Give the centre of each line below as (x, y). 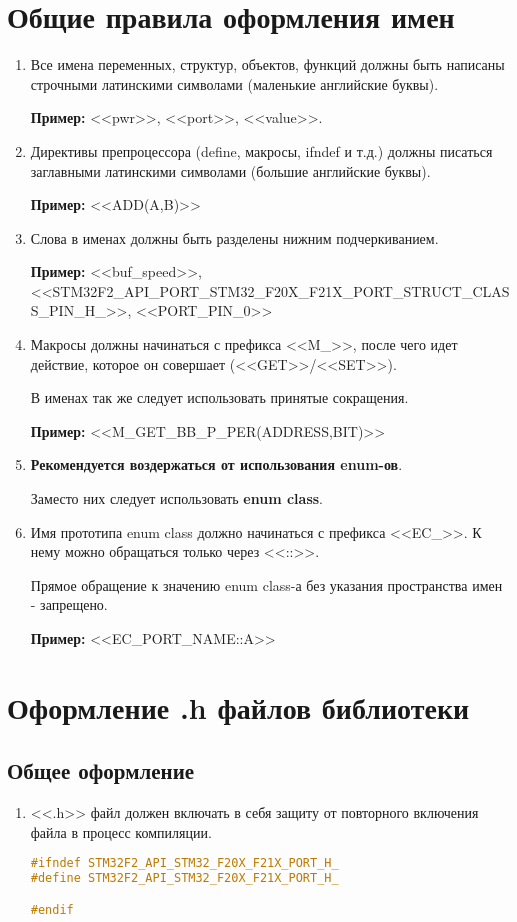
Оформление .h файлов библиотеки (238, 706)
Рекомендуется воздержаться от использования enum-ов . (216, 464)
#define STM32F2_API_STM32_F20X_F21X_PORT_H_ (184, 878)
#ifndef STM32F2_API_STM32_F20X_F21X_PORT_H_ (184, 863)
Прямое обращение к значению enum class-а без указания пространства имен (266, 584)
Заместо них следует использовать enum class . (177, 498)
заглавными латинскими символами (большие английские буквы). (230, 170)
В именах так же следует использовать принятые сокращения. (219, 397)
